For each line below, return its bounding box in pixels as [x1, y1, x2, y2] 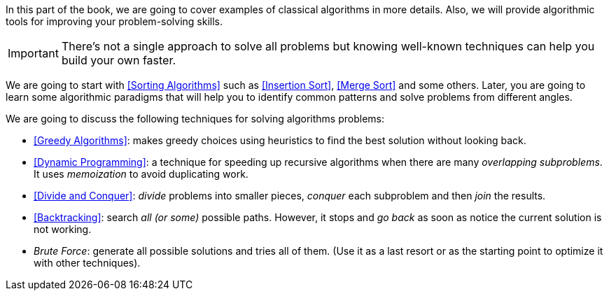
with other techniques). [34, 257, 141, 269]
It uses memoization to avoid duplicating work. [34, 168, 248, 180]
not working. [34, 223, 92, 235]
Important [8, 46, 59, 60]
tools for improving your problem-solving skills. [6, 15, 223, 27]
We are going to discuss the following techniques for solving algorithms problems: [6, 113, 385, 125]
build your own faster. [61, 53, 176, 67]
